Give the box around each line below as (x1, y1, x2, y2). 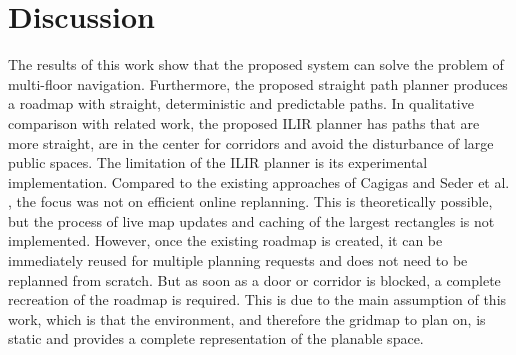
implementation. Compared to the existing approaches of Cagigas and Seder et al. (8, 171, 510, 192)
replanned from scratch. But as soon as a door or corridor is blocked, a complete (8, 269, 501, 290)
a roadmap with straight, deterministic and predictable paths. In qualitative (8, 93, 474, 114)
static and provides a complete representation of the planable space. (8, 328, 424, 349)
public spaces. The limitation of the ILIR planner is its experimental (8, 152, 428, 173)
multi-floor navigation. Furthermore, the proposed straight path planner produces (8, 73, 508, 94)
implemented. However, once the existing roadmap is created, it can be (8, 230, 443, 251)
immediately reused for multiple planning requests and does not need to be (8, 250, 468, 271)
